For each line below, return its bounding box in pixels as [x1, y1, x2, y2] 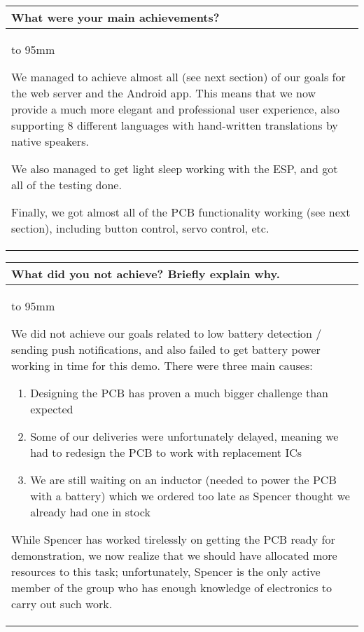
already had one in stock [30, 504, 150, 520]
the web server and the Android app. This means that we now [11, 85, 316, 101]
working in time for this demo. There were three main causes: [11, 357, 313, 373]
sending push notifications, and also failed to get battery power [11, 341, 321, 357]
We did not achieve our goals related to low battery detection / [11, 325, 322, 341]
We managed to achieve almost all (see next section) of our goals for [11, 69, 346, 85]
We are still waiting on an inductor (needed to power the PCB [30, 472, 337, 488]
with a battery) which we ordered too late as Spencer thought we [30, 488, 350, 504]
